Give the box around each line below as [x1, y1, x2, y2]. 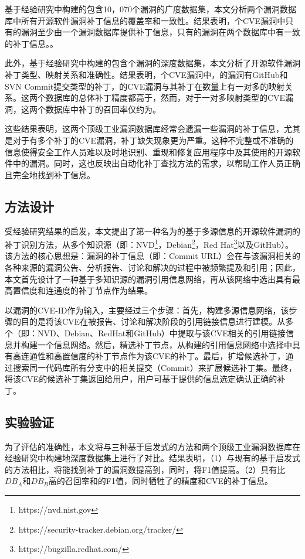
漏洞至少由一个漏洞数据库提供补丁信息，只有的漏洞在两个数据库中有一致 [21, 26, 300, 38]
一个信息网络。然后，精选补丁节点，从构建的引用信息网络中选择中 [37, 338, 292, 350]
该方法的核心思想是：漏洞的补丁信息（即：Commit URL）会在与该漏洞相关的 [5, 250, 300, 262]
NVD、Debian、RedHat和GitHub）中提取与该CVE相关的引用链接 [37, 326, 286, 339]
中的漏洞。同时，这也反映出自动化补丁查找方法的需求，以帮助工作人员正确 [12, 157, 300, 169]
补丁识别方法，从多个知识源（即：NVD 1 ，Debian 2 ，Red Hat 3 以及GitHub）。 [5, 237, 293, 250]
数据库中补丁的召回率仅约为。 [45, 103, 161, 115]
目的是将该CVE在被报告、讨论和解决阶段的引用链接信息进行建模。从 [21, 315, 286, 328]
